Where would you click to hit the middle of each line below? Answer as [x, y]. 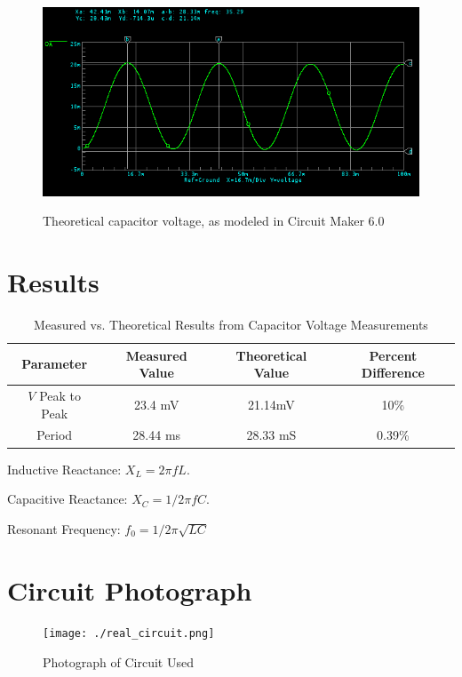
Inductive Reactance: [64, 469]
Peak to [60, 395]
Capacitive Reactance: [68, 499]
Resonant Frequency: [64, 528]
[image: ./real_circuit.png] [129, 634]
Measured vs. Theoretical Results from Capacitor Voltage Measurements [231, 324]
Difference [393, 373]
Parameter [55, 364]
